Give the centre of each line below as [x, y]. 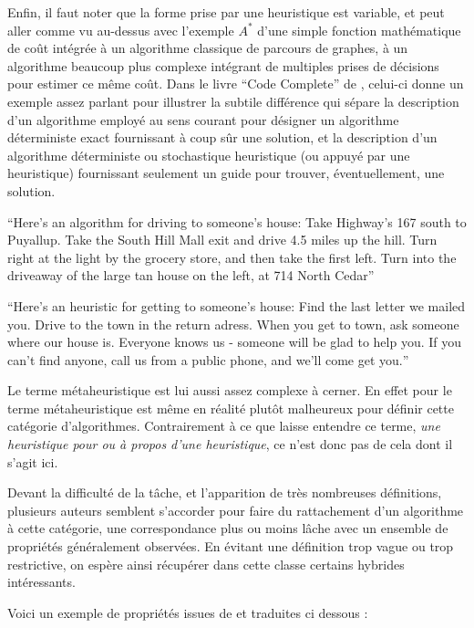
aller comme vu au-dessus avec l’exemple [121, 30]
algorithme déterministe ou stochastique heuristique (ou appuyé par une [209, 155]
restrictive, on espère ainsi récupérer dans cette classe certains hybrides [206, 564]
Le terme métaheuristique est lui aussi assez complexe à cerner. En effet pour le [230, 390]
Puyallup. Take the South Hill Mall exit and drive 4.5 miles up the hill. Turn [222, 240]
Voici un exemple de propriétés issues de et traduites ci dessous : [188, 612]
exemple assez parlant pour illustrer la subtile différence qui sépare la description [233, 101]
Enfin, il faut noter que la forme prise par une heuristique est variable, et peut [226, 12]
